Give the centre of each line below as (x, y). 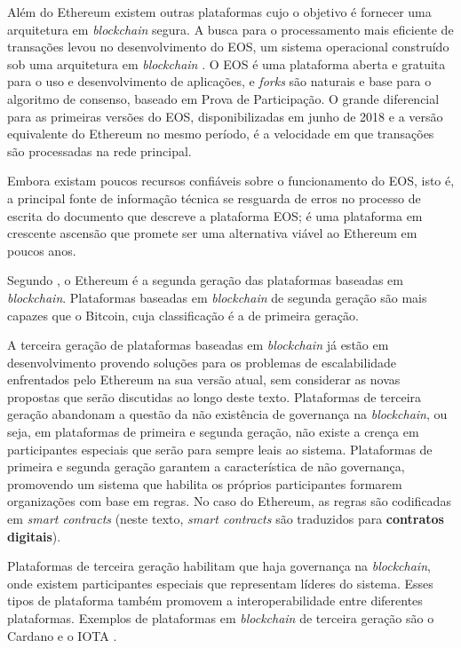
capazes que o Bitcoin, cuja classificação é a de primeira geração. (183, 315)
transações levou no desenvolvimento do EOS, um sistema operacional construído (228, 47)
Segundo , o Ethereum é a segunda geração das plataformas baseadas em (205, 280)
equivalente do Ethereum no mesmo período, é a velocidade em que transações (221, 134)
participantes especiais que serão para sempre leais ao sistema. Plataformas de (220, 449)
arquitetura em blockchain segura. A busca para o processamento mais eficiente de (230, 29)
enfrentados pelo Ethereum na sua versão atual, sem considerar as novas (204, 379)
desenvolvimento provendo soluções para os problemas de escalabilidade (202, 362)
